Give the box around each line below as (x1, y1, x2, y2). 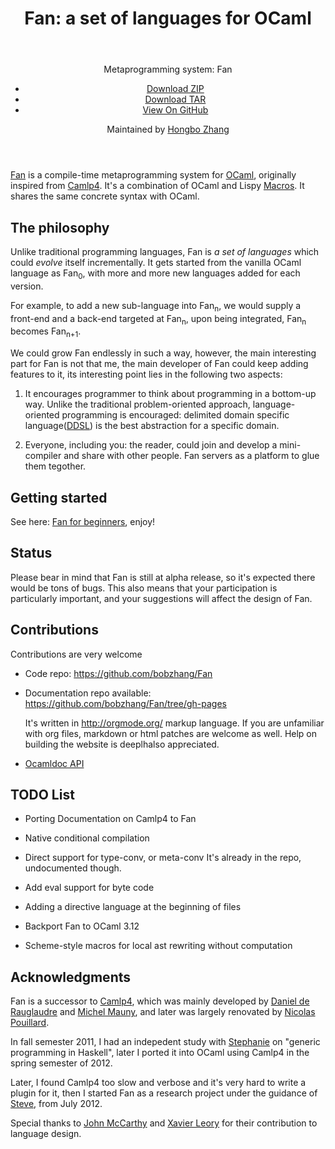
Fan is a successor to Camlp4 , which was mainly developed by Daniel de (10, 995, 310, 1007)
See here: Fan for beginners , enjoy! (10, 516, 156, 527)
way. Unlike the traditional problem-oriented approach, (24, 398, 251, 411)
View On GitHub (142, 104, 209, 116)
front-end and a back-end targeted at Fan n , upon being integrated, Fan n (10, 312, 307, 327)
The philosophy (10, 219, 110, 236)
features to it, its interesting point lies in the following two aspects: (10, 368, 283, 381)
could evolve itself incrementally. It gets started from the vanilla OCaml (10, 257, 302, 268)
